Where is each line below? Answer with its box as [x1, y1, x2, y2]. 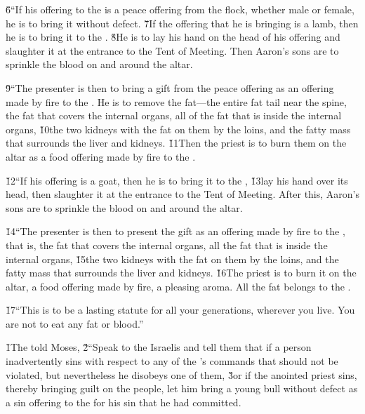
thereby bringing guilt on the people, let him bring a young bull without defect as [6, 381, 358, 396]
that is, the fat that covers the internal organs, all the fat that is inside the [6, 237, 328, 252]
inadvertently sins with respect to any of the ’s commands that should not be [6, 354, 338, 368]
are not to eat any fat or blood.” [6, 316, 144, 330]
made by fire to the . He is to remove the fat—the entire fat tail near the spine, [6, 94, 347, 109]
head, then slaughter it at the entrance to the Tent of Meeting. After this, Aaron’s [6, 187, 359, 201]
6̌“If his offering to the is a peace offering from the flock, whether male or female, [6, 2, 354, 16]
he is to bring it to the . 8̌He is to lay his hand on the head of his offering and [6, 29, 340, 44]
